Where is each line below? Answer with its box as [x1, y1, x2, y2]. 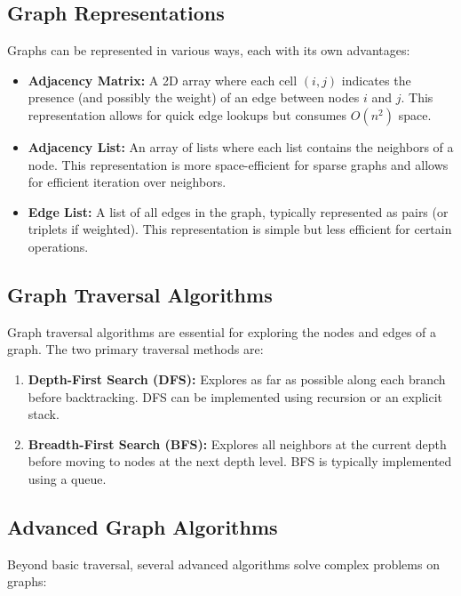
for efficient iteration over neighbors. [28, 173, 227, 191]
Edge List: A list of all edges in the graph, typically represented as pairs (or [28, 202, 449, 221]
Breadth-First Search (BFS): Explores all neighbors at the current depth [28, 434, 447, 453]
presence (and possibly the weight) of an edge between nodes [28, 88, 360, 107]
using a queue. [28, 469, 107, 487]
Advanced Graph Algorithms [7, 512, 278, 540]
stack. [28, 405, 60, 423]
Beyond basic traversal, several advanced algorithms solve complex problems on [7, 554, 440, 573]
